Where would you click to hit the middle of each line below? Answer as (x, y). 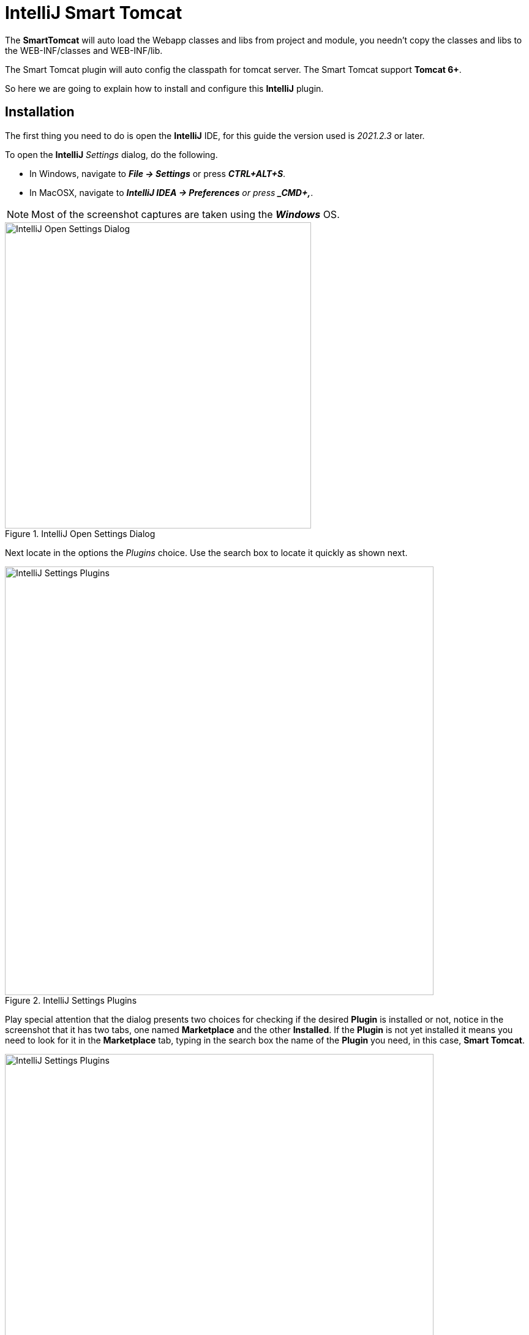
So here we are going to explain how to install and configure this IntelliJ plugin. (164, 88)
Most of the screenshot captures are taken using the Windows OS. (186, 214)
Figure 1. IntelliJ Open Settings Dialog (80, 533)
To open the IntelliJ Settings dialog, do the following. (111, 154)
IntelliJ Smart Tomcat (94, 13)
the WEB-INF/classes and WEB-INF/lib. (84, 50)
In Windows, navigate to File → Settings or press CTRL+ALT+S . (158, 173)
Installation (40, 112)
